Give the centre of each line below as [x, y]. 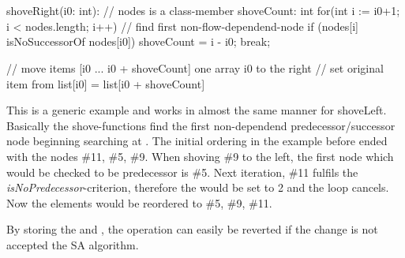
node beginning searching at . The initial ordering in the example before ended [197, 141]
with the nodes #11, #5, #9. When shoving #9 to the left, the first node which [200, 156]
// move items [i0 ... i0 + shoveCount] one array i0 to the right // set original [195, 67]
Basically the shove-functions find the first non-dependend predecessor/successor [201, 125]
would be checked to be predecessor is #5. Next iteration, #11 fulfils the [182, 172]
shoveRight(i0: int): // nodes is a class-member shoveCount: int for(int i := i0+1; [203, 11]
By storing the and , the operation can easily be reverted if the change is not [192, 229]
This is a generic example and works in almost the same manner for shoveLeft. [197, 110]
